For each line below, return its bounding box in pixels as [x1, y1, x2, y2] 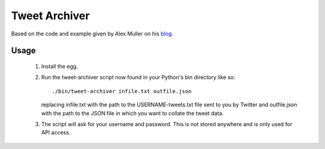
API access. [41, 129, 71, 136]
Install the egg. [41, 62, 78, 70]
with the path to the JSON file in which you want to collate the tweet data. [41, 109, 224, 117]
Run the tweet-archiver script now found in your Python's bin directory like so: [41, 74, 236, 81]
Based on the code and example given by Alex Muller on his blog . [11, 30, 174, 37]
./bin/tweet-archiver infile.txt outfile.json [52, 88, 192, 94]
